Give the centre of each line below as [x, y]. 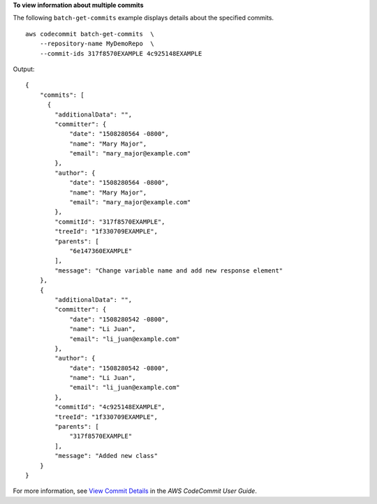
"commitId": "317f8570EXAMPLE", [110, 222]
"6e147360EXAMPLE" [101, 251]
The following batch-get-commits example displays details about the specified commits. [143, 18]
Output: [24, 69]
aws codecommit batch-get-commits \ [90, 34]
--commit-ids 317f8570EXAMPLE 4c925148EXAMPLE [121, 53]
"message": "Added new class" [106, 456]
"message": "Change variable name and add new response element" [169, 270]
